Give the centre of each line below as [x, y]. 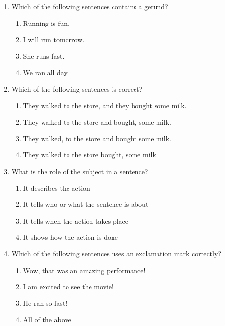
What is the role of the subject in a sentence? [80, 171]
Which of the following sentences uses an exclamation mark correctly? [116, 253]
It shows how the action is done [71, 237]
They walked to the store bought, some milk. [90, 155]
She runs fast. [44, 56]
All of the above [47, 319]
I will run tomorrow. [54, 39]
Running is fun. [46, 23]
